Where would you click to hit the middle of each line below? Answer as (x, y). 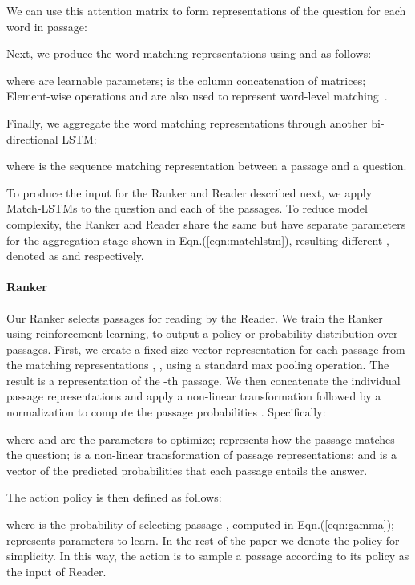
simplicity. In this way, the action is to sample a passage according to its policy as (208, 556)
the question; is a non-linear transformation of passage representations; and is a (201, 455)
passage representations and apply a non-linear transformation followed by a (194, 396)
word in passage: (47, 26)
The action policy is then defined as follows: (114, 497)
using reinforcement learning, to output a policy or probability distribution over (202, 333)
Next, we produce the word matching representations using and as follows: (189, 53)
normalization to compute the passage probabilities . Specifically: (166, 412)
